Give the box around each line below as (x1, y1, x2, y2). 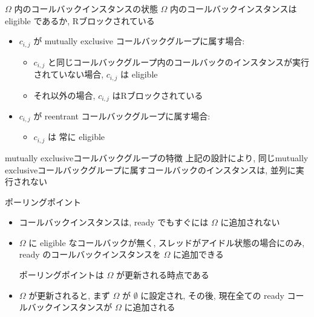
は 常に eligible (47, 130, 105, 143)
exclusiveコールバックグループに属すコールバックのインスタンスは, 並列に (5, 163, 296, 176)
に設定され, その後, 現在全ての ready (140, 289, 284, 301)
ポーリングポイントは (19, 269, 104, 281)
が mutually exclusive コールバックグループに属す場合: (33, 35, 245, 47)
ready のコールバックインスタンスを (19, 248, 161, 261)
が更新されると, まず (28, 289, 110, 301)
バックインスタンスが (27, 301, 113, 313)
